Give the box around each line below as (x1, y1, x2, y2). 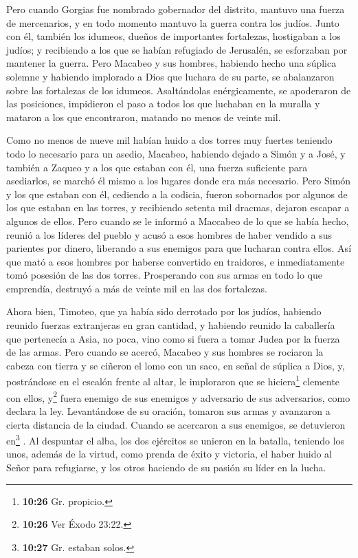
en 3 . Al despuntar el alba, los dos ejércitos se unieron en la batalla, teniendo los (6, 431, 345, 447)
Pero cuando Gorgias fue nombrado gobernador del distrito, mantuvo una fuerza (6, 2, 345, 16)
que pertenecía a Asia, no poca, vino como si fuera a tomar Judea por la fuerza (6, 331, 340, 345)
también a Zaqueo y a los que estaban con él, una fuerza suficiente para (6, 160, 308, 174)
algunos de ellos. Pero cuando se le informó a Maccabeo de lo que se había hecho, (6, 213, 349, 228)
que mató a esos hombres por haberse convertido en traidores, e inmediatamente (6, 254, 345, 268)
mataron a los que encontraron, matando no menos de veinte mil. (6, 109, 281, 124)
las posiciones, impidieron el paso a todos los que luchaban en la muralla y (6, 96, 320, 111)
